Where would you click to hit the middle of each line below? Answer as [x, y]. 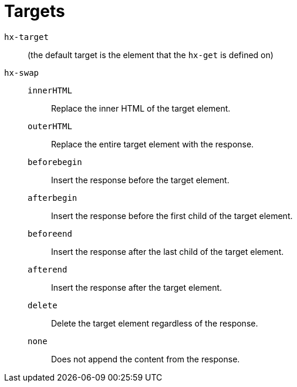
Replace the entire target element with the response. [153, 144]
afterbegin [53, 198]
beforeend [50, 233]
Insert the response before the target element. [140, 180]
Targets [35, 11]
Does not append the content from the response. [146, 359]
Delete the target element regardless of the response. [155, 323]
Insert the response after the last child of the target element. [168, 251]
